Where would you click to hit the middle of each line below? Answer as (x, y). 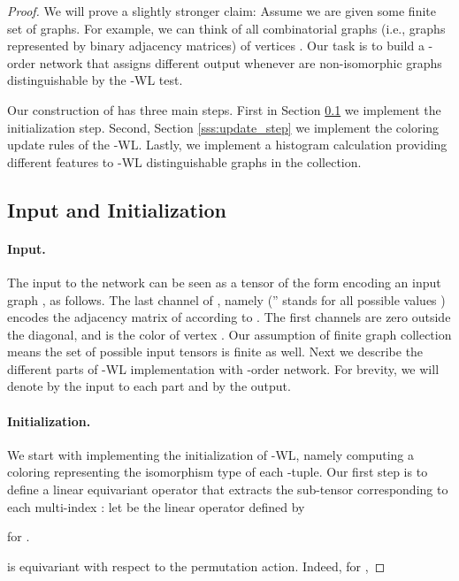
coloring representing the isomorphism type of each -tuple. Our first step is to (218, 472)
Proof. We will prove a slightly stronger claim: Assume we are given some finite (222, 11)
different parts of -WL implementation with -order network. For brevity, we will (223, 368)
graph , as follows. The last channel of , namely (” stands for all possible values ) (226, 299)
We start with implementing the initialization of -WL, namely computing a (210, 454)
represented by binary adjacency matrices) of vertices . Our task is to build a (216, 46)
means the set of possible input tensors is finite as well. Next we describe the (215, 352)
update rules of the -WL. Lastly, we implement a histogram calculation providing (227, 145)
